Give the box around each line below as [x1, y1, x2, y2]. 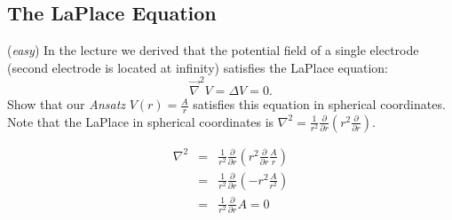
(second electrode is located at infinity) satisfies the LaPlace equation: [7, 58, 388, 76]
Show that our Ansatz [7, 95, 126, 114]
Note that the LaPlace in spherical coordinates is [7, 112, 274, 130]
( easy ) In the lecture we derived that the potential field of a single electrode [7, 41, 419, 59]
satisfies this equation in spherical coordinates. [193, 95, 446, 114]
